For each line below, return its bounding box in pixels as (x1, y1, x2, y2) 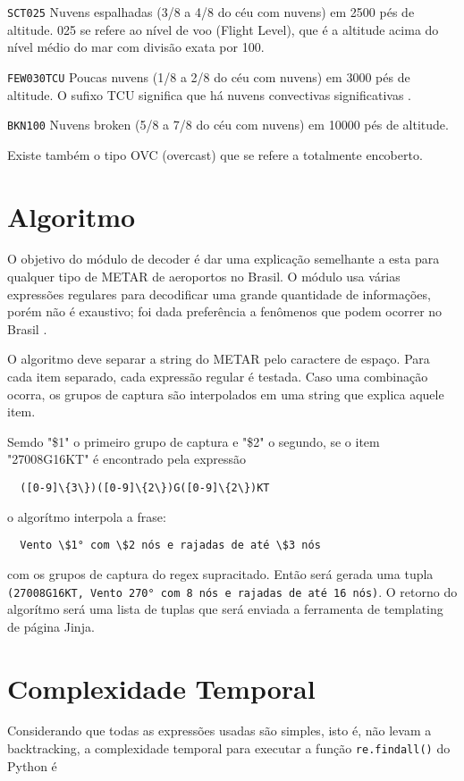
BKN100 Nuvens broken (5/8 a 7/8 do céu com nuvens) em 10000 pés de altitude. (7, 115, 449, 134)
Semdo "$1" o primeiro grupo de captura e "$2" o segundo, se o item (7, 432, 380, 450)
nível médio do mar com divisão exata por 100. (7, 38, 265, 56)
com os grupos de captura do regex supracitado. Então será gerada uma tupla (7, 564, 434, 583)
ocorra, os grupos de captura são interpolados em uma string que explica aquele (7, 384, 444, 403)
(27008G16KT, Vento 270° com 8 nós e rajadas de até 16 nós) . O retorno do (7, 582, 458, 600)
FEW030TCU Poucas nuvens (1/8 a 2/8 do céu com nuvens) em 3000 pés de (7, 67, 410, 86)
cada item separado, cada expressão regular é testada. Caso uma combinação (7, 367, 428, 386)
